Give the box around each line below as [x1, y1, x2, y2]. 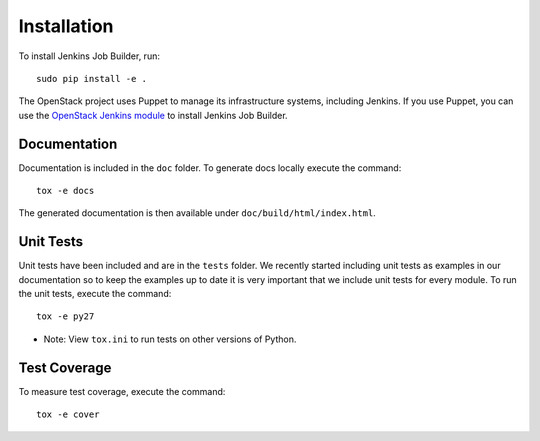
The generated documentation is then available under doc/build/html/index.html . [18, 207, 377, 219]
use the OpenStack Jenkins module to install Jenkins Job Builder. [18, 109, 289, 121]
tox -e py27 [36, 311, 95, 322]
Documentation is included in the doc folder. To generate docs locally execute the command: [18, 161, 402, 174]
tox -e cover [36, 409, 100, 420]
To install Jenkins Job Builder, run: [18, 50, 160, 62]
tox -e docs [36, 185, 95, 197]
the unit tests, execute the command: [18, 288, 172, 300]
